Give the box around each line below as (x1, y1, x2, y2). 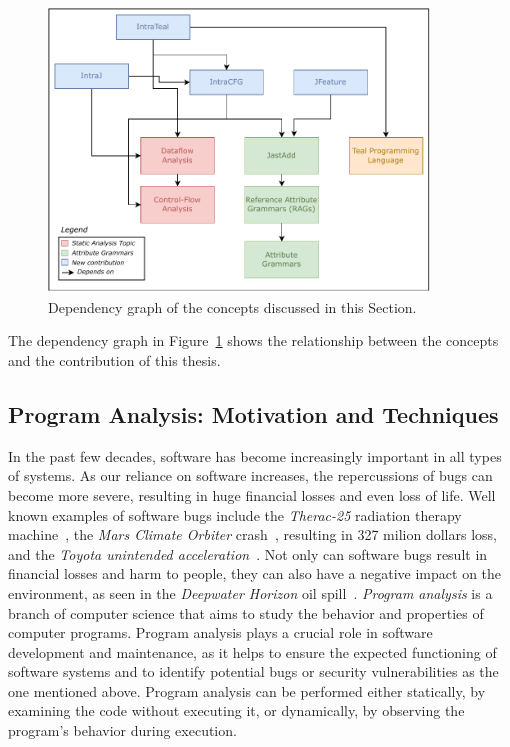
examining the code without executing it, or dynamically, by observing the (8, 700, 465, 721)
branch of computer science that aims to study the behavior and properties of (8, 602, 484, 623)
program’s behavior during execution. (8, 720, 237, 741)
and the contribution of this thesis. (8, 349, 221, 370)
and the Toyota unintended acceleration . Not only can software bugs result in (8, 543, 488, 564)
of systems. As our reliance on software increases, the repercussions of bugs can (8, 465, 493, 486)
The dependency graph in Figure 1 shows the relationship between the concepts (8, 330, 499, 351)
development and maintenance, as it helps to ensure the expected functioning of (8, 641, 497, 662)
